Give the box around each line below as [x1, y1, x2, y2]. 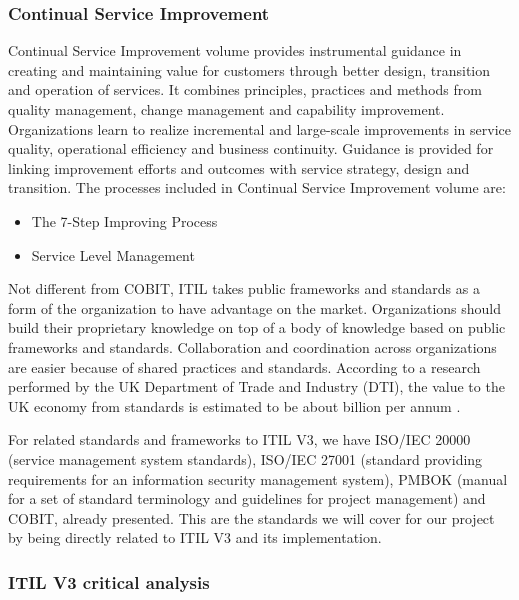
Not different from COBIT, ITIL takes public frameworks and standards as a [8, 278, 480, 299]
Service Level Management [31, 244, 195, 265]
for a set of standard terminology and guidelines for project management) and [8, 488, 486, 509]
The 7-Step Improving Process [31, 210, 218, 231]
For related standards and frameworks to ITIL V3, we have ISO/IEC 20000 [8, 429, 471, 450]
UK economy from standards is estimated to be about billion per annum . [8, 395, 461, 416]
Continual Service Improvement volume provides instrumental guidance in [8, 40, 462, 61]
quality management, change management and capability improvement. [8, 99, 445, 119]
